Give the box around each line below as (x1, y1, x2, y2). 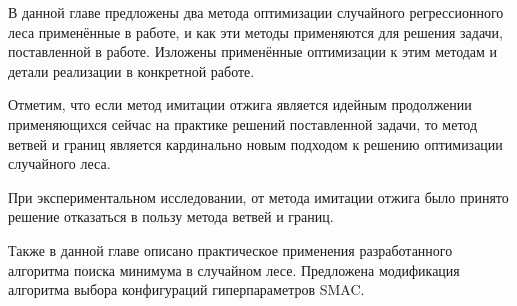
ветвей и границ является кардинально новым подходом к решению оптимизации (8, 133, 503, 154)
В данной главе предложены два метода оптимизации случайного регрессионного (8, 2, 504, 22)
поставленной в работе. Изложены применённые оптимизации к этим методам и (8, 41, 498, 62)
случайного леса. (8, 153, 111, 174)
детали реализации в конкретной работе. (8, 60, 255, 81)
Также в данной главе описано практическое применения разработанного (8, 239, 453, 260)
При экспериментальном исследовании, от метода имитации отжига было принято (8, 186, 509, 207)
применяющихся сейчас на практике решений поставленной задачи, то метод (8, 113, 478, 134)
